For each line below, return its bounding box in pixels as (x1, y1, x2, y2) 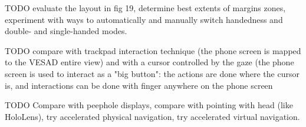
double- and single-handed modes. (5, 25, 127, 37)
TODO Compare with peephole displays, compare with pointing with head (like (5, 99, 293, 111)
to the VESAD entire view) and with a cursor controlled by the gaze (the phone (5, 56, 294, 68)
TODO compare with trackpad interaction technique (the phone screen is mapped (5, 44, 301, 56)
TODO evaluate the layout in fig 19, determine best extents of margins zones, (5, 2, 286, 14)
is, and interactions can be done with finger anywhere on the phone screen (5, 79, 273, 91)
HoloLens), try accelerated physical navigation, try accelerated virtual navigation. (5, 110, 300, 122)
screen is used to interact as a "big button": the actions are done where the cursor (5, 67, 300, 79)
